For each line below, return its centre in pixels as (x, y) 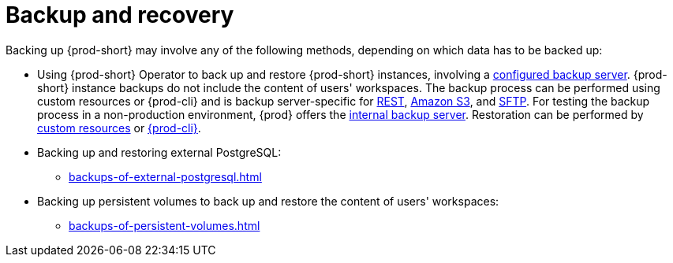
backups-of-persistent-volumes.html (165, 225)
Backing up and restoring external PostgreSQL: (159, 152)
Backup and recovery (120, 15)
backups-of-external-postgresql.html (165, 176)
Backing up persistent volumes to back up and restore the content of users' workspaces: (268, 201)
